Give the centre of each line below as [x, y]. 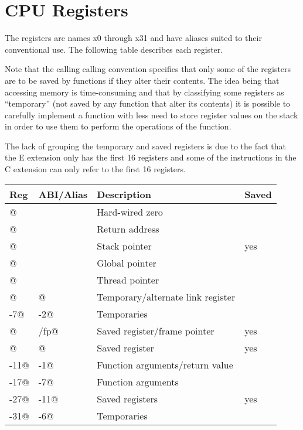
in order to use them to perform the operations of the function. [118, 126]
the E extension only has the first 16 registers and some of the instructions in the [151, 157]
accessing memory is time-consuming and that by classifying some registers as [144, 92]
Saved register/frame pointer [156, 330]
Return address [128, 228]
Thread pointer [128, 279]
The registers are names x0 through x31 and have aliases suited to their [133, 38]
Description [124, 194]
